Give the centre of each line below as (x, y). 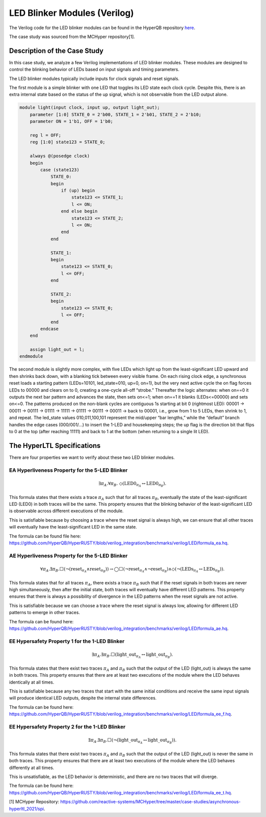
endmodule (31, 356)
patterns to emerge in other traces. (45, 613)
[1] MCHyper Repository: (34, 802)
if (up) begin (78, 191)
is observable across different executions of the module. (66, 511)
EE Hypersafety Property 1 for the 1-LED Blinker (67, 641)
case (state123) (60, 170)
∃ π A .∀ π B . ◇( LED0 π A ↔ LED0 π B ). (133, 484)
